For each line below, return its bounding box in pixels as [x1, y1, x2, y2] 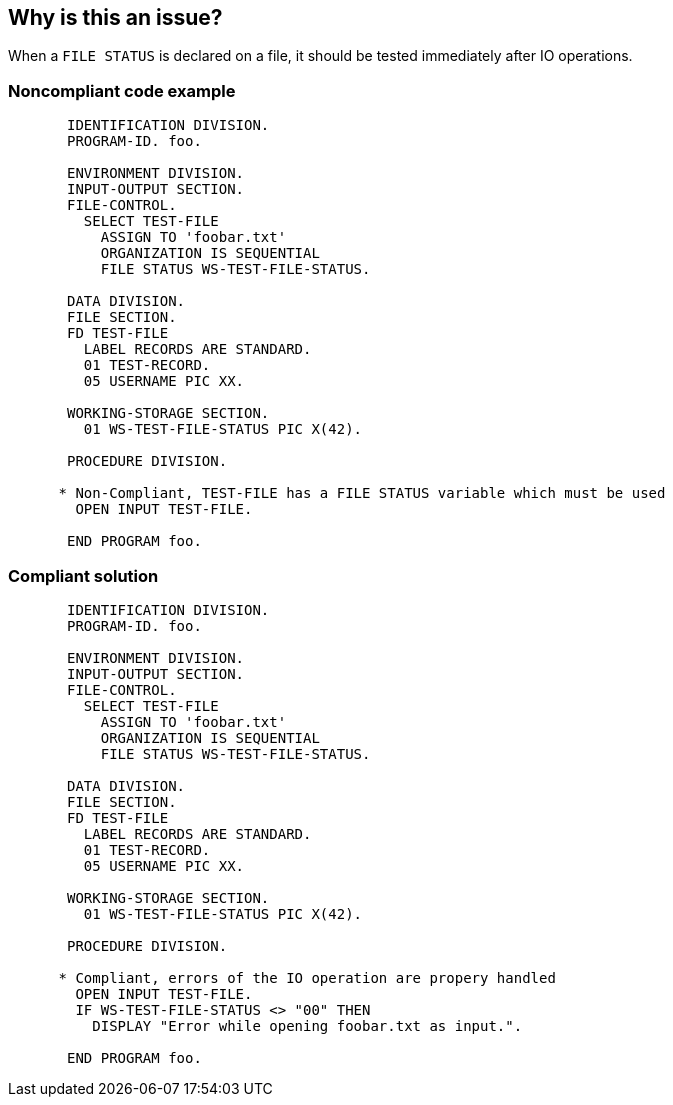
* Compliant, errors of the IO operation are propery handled [58, 969, 556, 986]
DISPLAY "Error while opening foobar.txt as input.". [92, 1017, 523, 1034]
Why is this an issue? [8, 5, 223, 30]
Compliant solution [8, 565, 159, 586]
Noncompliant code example [8, 80, 236, 101]
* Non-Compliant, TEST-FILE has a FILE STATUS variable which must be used [58, 485, 666, 502]
